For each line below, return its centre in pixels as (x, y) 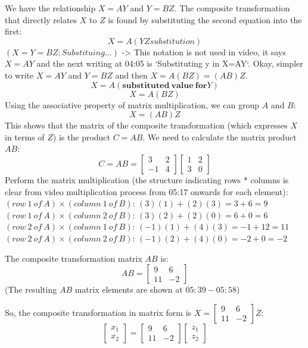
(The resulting (31, 289)
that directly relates (41, 19)
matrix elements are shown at (129, 289)
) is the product (82, 137)
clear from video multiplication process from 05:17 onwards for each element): (147, 191)
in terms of (25, 137)
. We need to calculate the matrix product (220, 137)
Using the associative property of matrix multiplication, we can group (132, 104)
